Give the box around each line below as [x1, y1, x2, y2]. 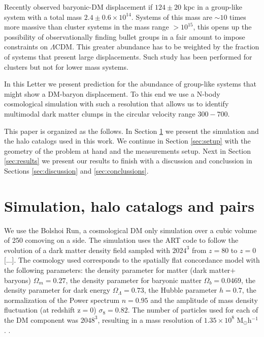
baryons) [4, 274, 31, 285]
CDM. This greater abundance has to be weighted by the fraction [55, 41, 259, 52]
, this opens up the [193, 21, 252, 32]
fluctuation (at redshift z [4, 304, 81, 315]
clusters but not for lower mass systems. [4, 61, 128, 72]
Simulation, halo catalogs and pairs [4, 195, 254, 216]
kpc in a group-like [183, 2, 242, 12]
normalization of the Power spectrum [4, 294, 120, 305]
